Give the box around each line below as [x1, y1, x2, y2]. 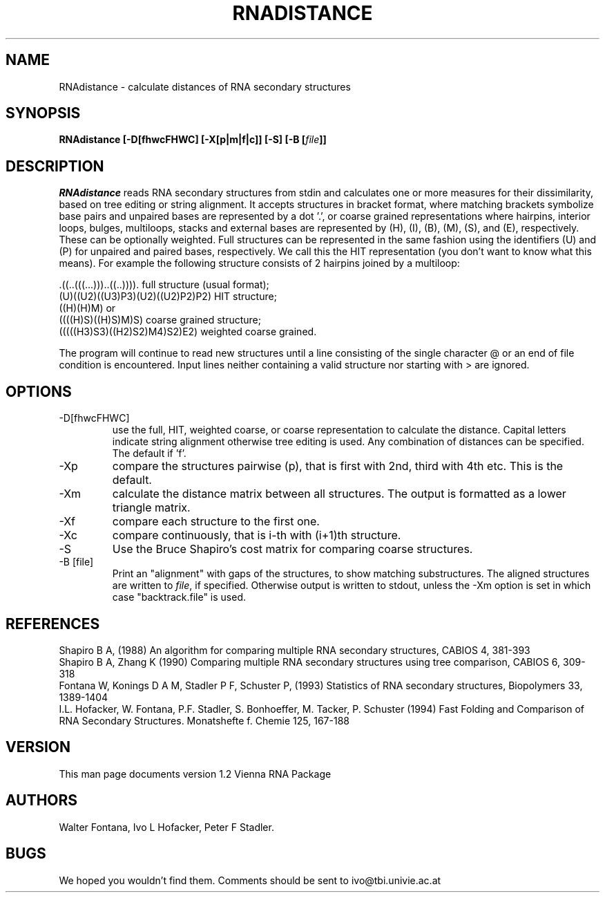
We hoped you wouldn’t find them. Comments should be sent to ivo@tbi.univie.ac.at [59, 874, 441, 886]
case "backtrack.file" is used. [112, 591, 247, 604]
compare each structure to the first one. [112, 514, 320, 529]
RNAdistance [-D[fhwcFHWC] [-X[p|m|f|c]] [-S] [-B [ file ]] [59, 133, 327, 146]
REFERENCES [6, 615, 100, 633]
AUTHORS [6, 792, 78, 810]
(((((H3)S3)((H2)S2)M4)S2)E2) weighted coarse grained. [59, 326, 317, 338]
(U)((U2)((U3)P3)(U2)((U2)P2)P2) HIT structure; [59, 290, 277, 303]
